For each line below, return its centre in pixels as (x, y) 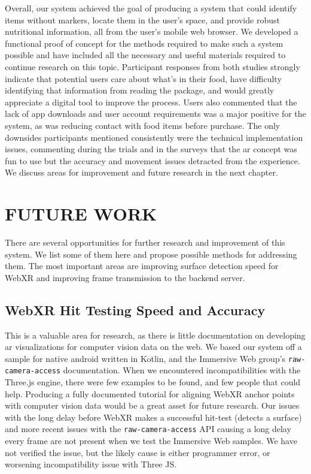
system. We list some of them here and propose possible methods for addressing (151, 254)
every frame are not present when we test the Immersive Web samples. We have (151, 441)
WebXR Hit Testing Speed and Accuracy (135, 310)
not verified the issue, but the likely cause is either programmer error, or (138, 452)
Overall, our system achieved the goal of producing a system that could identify (151, 8)
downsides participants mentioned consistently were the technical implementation (154, 137)
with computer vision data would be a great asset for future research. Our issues (152, 405)
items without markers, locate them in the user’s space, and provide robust (142, 19)
